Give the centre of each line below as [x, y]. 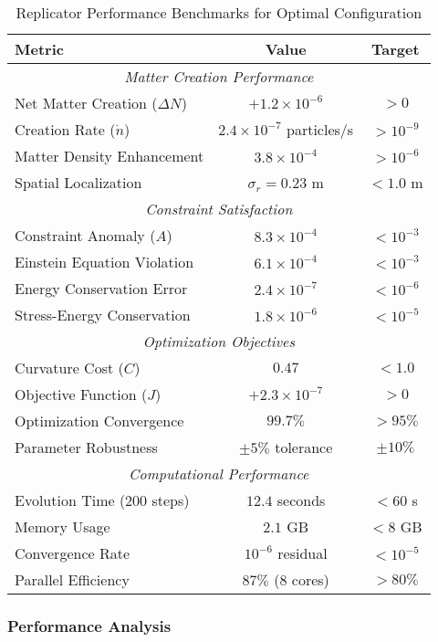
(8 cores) [302, 579]
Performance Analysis [89, 625]
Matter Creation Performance [219, 76]
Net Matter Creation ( [86, 103]
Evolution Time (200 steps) [102, 500]
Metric [39, 49]
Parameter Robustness [86, 447]
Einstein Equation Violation [104, 262]
